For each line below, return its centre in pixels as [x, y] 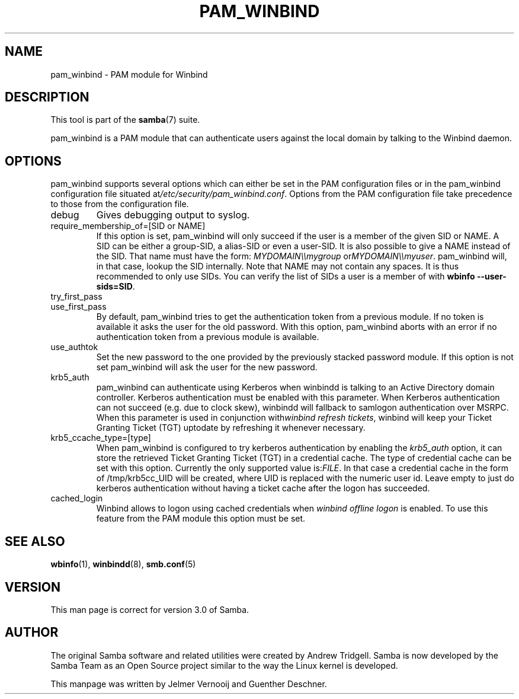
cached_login [77, 498]
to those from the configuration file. [120, 204]
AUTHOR [32, 633]
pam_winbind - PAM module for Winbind [129, 74]
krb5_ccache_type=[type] [101, 438]
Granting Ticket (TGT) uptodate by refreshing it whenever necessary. [231, 428]
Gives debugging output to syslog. [173, 215]
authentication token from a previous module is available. [208, 337]
